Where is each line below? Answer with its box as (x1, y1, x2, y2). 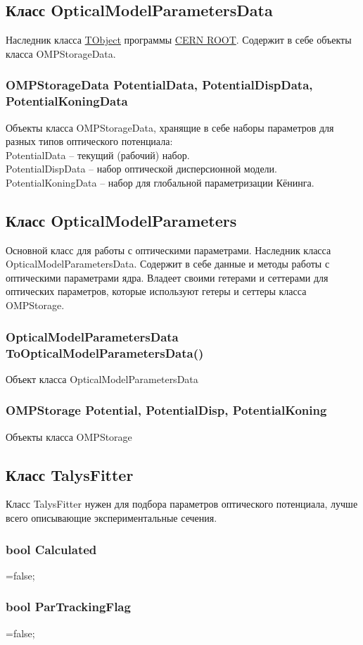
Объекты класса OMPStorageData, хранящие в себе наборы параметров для (6, 120, 334, 134)
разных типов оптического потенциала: (6, 134, 173, 149)
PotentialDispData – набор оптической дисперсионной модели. (6, 161, 277, 176)
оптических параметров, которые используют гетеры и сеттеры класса (6, 284, 307, 299)
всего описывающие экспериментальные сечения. (6, 511, 217, 525)
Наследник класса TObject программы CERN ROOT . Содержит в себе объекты (6, 32, 352, 47)
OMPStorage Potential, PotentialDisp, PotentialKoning (6, 401, 327, 419)
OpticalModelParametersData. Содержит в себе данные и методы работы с (6, 256, 330, 271)
